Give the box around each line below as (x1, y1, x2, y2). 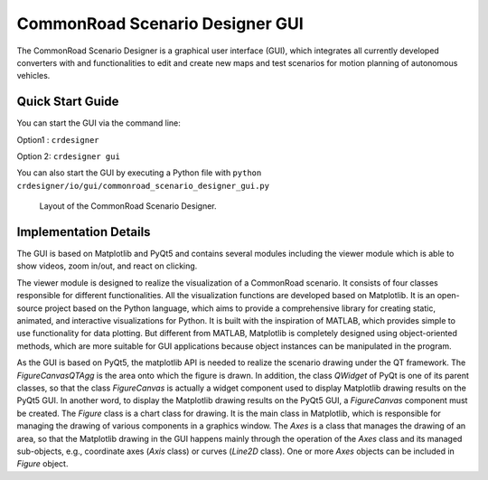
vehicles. (16, 71, 51, 81)
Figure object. (16, 458, 69, 469)
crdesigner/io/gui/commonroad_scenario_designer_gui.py (16, 181, 270, 191)
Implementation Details (16, 224, 151, 240)
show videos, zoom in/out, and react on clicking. (16, 260, 198, 271)
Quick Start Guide (16, 94, 119, 109)
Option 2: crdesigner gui (16, 151, 121, 162)
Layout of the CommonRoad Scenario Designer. (39, 201, 217, 212)
